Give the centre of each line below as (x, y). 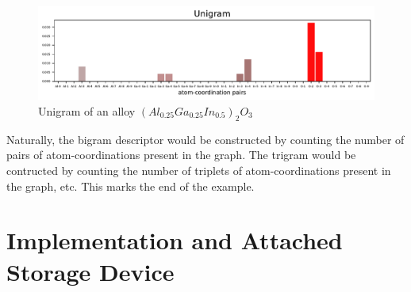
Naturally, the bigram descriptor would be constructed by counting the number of (205, 139)
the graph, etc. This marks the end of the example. (131, 186)
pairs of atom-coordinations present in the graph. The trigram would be (181, 155)
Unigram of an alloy (87, 111)
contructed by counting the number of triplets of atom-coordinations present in (199, 170)
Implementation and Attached (175, 240)
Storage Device (90, 271)
